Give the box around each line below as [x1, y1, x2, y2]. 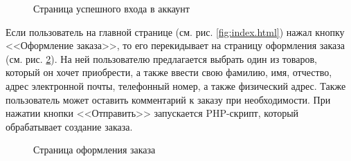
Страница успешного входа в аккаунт [33, 1, 190, 15]
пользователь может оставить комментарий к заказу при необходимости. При [6, 92, 331, 106]
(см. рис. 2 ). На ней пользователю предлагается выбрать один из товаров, [6, 51, 317, 66]
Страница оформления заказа [33, 142, 156, 157]
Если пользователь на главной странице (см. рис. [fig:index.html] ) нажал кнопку [6, 24, 345, 39]
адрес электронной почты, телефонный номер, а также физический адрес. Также [6, 78, 346, 93]
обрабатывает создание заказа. [6, 119, 133, 133]
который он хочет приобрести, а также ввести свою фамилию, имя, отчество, [6, 65, 332, 79]
